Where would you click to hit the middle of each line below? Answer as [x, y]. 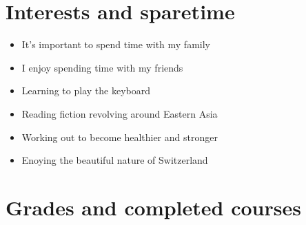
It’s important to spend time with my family [116, 44]
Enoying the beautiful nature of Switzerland [115, 160]
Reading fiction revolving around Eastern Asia [120, 113]
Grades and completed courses [153, 207]
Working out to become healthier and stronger [120, 137]
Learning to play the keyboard [86, 90]
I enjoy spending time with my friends [102, 67]
